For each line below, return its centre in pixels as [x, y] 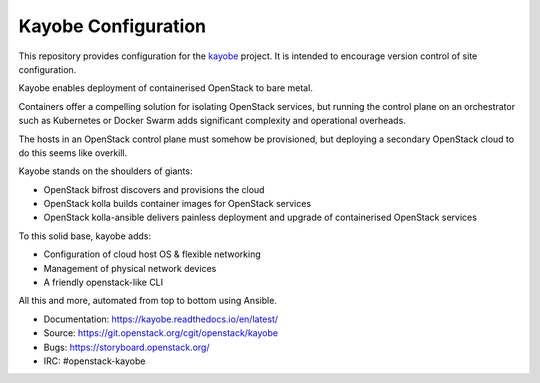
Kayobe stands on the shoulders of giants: [105, 171]
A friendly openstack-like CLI [103, 282]
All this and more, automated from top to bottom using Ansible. [147, 301]
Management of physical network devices [130, 268]
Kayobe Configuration [112, 26]
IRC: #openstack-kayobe [94, 361]
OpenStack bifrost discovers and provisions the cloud [154, 189]
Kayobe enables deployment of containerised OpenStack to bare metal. [166, 88]
